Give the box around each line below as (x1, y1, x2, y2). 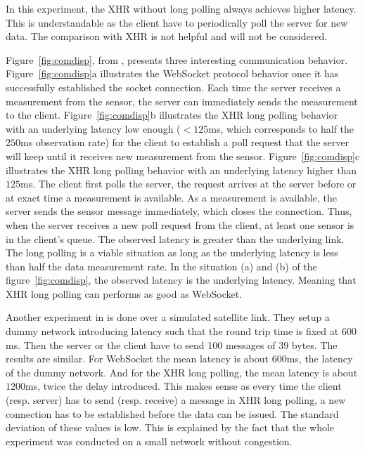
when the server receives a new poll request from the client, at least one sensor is (6, 217, 354, 232)
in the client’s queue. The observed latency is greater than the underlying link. (6, 231, 345, 246)
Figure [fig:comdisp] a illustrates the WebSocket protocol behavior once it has (6, 66, 339, 81)
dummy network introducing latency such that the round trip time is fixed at (6, 324, 339, 339)
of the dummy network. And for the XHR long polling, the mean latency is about (6, 365, 358, 379)
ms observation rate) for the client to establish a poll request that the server (20, 135, 349, 150)
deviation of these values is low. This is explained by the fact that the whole (6, 420, 335, 435)
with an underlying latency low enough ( (6, 121, 181, 136)
